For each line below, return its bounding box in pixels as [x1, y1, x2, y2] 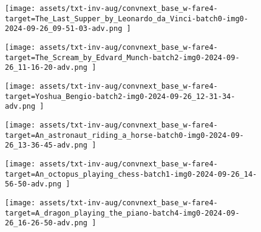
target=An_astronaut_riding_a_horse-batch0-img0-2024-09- [5, 131, 244, 140]
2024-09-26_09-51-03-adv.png [5, 24, 123, 33]
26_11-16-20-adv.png [5, 63, 88, 72]
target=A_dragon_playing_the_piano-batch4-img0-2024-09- [5, 208, 240, 217]
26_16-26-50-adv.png [5, 219, 88, 228]
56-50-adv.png [5, 180, 62, 189]
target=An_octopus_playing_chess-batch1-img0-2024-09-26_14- [5, 169, 257, 179]
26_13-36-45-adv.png [5, 141, 88, 150]
